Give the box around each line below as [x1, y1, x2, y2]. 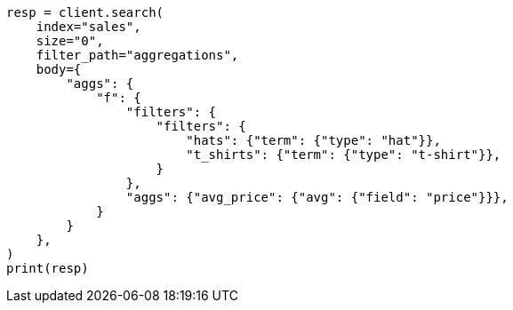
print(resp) [6, 261, 89, 275]
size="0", [36, 34, 104, 48]
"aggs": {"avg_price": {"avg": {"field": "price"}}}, [125, 190, 509, 204]
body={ [36, 62, 82, 76]
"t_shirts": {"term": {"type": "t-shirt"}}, [186, 147, 501, 162]
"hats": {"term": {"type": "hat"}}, [186, 133, 441, 147]
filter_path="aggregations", [36, 48, 239, 62]
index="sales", [36, 20, 141, 34]
